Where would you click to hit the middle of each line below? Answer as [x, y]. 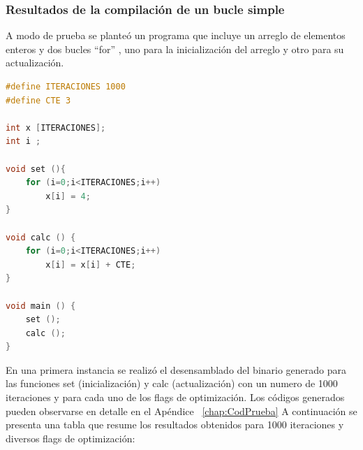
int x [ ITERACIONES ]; [56, 128]
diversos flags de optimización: [71, 438]
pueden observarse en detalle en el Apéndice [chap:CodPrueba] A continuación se [181, 411]
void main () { [41, 306]
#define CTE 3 [38, 100]
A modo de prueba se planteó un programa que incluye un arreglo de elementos [176, 35]
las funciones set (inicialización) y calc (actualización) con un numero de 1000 [172, 383]
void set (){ [36, 169]
